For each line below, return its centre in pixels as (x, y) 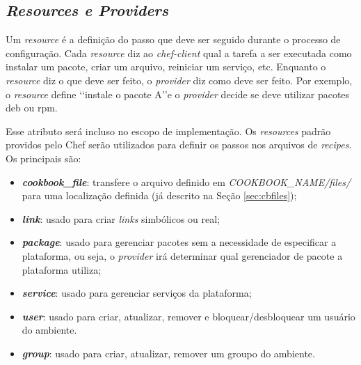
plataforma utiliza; (62, 269)
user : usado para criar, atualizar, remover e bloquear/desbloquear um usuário (188, 316)
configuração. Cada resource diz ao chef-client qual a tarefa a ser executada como (179, 53)
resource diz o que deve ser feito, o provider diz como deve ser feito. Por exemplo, (179, 80)
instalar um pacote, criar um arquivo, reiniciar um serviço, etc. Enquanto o (166, 67)
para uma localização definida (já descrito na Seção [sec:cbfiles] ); (159, 195)
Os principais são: (43, 158)
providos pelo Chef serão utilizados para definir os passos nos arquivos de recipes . (179, 145)
